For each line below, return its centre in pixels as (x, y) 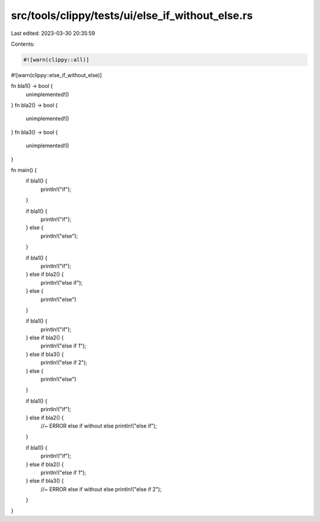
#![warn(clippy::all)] (56, 60)
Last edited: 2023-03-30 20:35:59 (53, 33)
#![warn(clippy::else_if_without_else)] (56, 75)
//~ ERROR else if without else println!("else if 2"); (101, 489)
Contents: (23, 44)
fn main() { (24, 170)
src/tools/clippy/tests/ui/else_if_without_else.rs (132, 15)
